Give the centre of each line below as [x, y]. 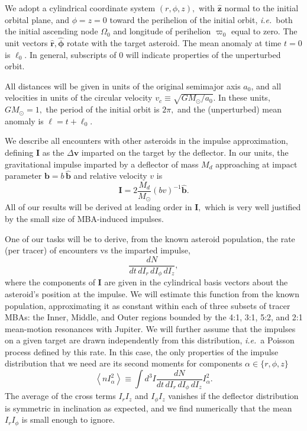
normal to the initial [261, 8]
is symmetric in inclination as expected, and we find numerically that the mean [148, 408]
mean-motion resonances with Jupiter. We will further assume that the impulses [150, 328]
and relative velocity [110, 176]
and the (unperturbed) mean [230, 109]
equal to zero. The [264, 31]
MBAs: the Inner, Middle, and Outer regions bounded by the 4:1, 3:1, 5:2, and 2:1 [154, 317]
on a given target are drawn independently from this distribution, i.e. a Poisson [150, 340]
